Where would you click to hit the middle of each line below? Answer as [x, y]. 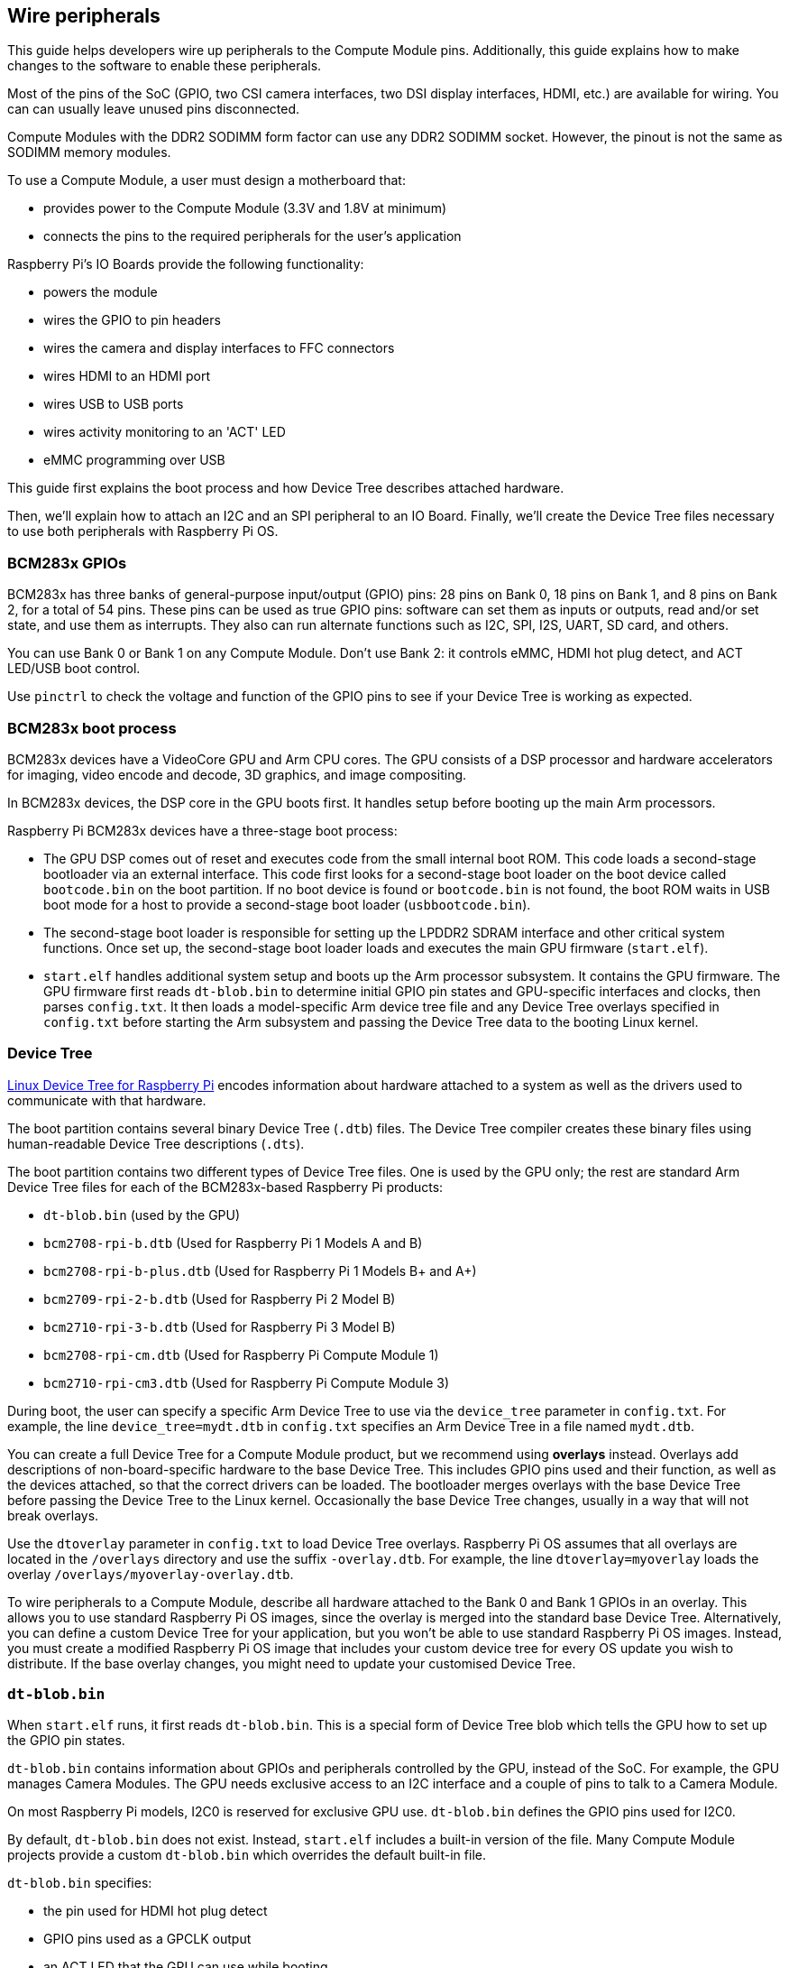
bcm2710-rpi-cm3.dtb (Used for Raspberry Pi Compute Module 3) [247, 1382]
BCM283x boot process [92, 728]
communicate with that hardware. [107, 1100]
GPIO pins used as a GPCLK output [147, 1939]
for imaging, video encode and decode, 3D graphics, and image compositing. [237, 774]
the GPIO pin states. [66, 1741]
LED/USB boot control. [74, 669]
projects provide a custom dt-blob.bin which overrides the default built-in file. [247, 1855]
